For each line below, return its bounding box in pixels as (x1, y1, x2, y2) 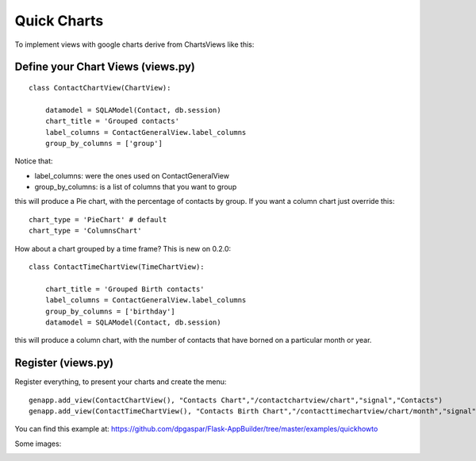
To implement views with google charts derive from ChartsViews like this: (14, 40, 255, 49)
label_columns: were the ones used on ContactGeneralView (34, 171, 230, 180)
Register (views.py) (14, 356, 114, 370)
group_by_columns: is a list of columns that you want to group (34, 182, 237, 192)
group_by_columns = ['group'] (44, 139, 163, 148)
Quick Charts (14, 12, 104, 29)
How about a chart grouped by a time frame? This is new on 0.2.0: (14, 244, 232, 253)
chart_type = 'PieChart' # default (29, 215, 167, 224)
